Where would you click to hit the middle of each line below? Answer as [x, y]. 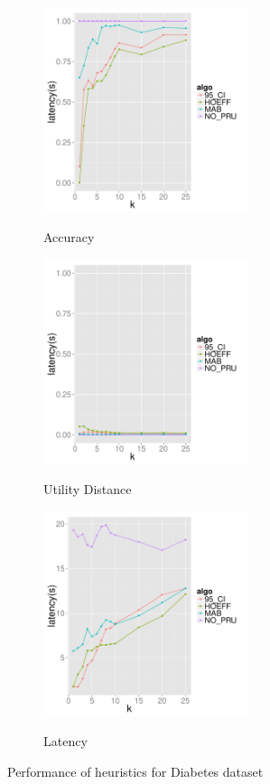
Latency [65, 741]
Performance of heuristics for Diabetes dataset [135, 771]
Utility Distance [88, 489]
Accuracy [69, 237]
